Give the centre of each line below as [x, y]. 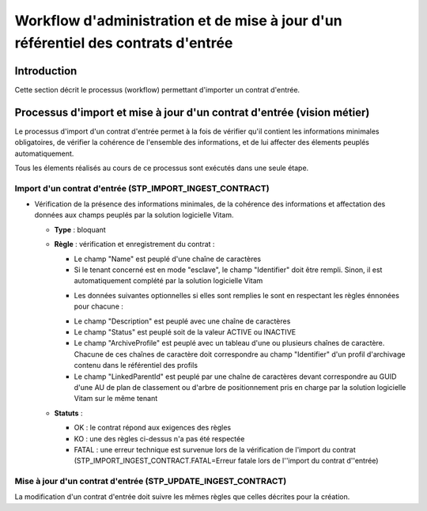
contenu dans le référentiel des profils [136, 365]
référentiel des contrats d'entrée [124, 43]
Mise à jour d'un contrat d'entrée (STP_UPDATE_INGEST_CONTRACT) [151, 481]
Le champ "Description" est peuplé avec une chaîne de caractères [182, 321]
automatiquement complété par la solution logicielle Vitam [168, 281]
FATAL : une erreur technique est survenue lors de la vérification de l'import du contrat [215, 449]
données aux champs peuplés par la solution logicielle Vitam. [134, 215]
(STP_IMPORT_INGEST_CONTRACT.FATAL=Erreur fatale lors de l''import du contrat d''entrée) [226, 461]
